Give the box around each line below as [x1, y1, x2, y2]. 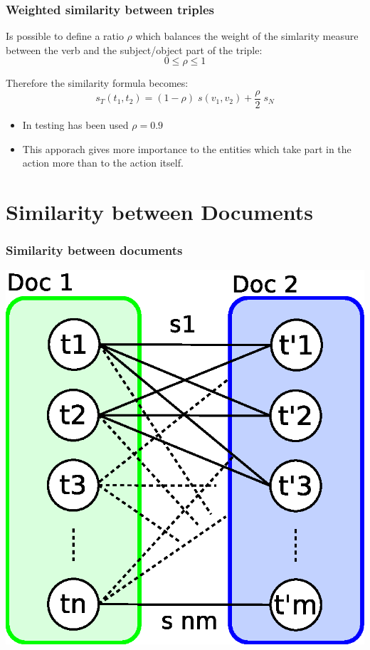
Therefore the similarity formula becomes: [6, 75, 189, 90]
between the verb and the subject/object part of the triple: [6, 42, 263, 57]
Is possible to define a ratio [6, 28, 124, 43]
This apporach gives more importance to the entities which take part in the [22, 141, 351, 156]
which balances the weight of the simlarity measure [135, 28, 359, 43]
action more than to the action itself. [22, 155, 184, 170]
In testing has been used [22, 117, 129, 132]
